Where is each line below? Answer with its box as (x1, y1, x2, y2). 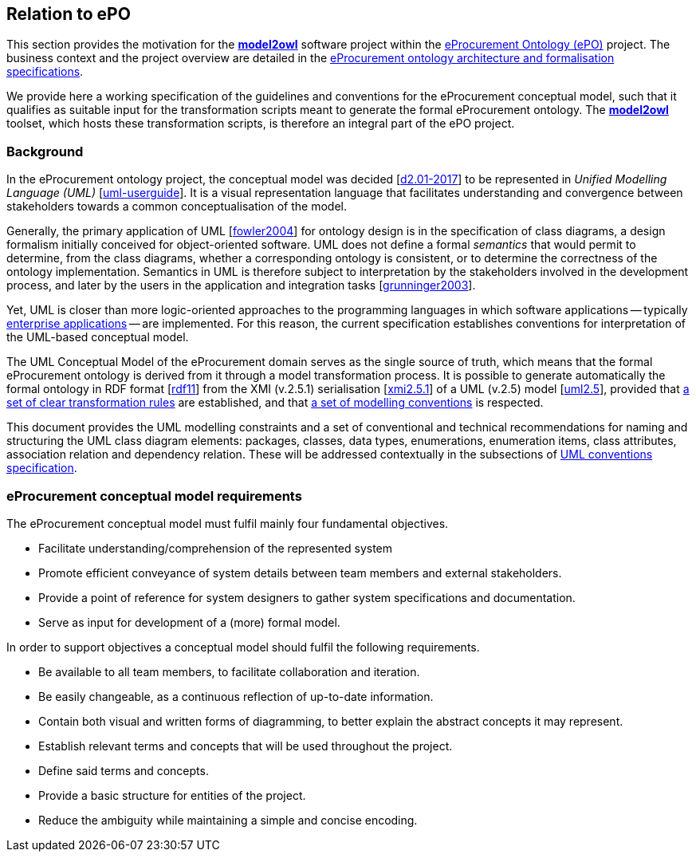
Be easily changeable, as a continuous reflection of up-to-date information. (38, 689, 434, 703)
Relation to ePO (6, 4, 131, 24)
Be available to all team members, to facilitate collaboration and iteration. (38, 664, 420, 679)
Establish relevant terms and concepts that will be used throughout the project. (38, 738, 453, 753)
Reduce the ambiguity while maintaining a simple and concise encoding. (38, 813, 418, 827)
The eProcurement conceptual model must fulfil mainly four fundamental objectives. (6, 516, 449, 530)
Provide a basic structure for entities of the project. (38, 788, 306, 802)
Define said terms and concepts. (38, 763, 209, 777)
